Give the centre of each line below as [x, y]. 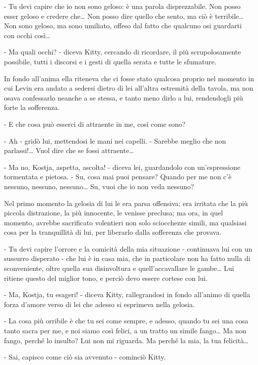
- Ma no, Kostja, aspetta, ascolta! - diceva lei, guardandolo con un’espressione [122, 167]
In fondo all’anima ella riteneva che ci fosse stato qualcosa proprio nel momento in [129, 78]
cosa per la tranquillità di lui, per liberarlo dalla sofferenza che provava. [113, 232]
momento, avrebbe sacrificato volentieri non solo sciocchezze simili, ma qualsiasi [125, 222]
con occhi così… [27, 35]
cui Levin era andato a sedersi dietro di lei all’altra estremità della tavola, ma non [129, 88]
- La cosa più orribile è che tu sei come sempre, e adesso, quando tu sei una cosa [126, 321]
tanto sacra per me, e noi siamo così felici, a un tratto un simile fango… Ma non [125, 331]
